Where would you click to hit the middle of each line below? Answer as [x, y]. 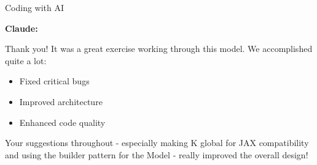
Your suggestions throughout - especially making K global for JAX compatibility [157, 143]
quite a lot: [26, 60]
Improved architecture [61, 101]
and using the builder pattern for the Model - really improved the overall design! [157, 154]
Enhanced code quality [62, 122]
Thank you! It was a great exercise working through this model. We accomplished [159, 49]
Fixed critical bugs [54, 81]
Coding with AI [35, 7]
